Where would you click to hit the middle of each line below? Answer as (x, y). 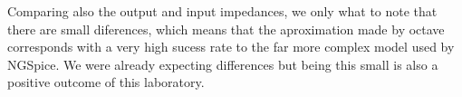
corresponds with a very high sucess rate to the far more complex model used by (231, 47)
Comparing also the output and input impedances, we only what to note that (222, 11)
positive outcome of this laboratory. (106, 82)
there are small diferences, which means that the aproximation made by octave (226, 29)
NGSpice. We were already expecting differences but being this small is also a (223, 64)
